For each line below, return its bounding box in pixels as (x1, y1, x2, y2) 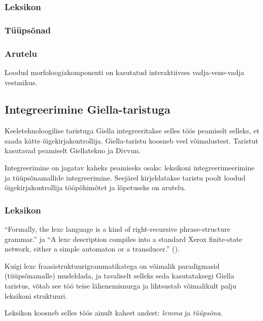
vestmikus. (5, 77, 38, 87)
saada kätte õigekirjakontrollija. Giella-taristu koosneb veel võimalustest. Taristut (5, 135, 258, 146)
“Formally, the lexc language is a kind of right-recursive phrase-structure (5, 224, 231, 234)
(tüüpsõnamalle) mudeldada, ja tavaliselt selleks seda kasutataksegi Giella (5, 270, 235, 281)
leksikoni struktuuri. (5, 290, 68, 301)
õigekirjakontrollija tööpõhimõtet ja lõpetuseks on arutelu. (5, 182, 186, 193)
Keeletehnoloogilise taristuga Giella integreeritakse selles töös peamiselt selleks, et (5, 125, 259, 136)
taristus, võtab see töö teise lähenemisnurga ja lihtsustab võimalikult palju (5, 280, 237, 291)
